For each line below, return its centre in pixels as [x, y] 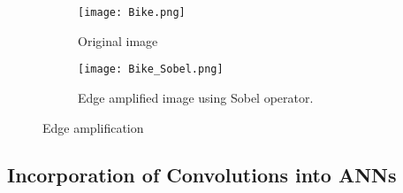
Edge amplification [93, 127]
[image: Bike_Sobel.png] [151, 69]
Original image [118, 40]
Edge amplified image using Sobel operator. [196, 97]
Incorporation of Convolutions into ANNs [202, 175]
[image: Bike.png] [132, 12]
